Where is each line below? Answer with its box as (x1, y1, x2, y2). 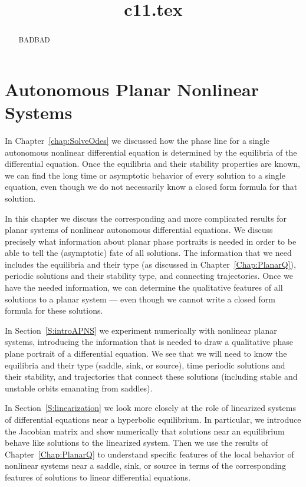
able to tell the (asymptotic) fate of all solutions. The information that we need (5, 246, 292, 259)
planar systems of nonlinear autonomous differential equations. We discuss (5, 223, 273, 236)
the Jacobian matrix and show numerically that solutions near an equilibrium (5, 425, 285, 437)
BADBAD (18, 35, 50, 45)
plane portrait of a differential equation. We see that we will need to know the (5, 347, 287, 360)
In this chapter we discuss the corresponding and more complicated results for (5, 212, 287, 224)
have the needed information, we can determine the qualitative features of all (5, 281, 283, 294)
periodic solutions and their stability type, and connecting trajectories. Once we (5, 269, 293, 282)
